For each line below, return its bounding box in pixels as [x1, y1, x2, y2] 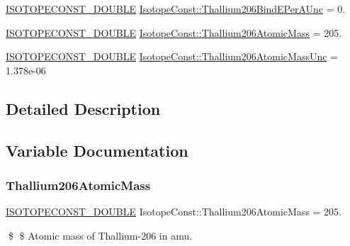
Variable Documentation [6, 139, 188, 161]
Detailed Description [6, 97, 161, 119]
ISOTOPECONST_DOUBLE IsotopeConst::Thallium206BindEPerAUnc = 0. [6, 1, 346, 16]
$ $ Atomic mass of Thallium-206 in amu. [8, 228, 193, 242]
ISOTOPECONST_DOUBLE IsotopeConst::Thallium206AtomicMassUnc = [6, 49, 338, 64]
